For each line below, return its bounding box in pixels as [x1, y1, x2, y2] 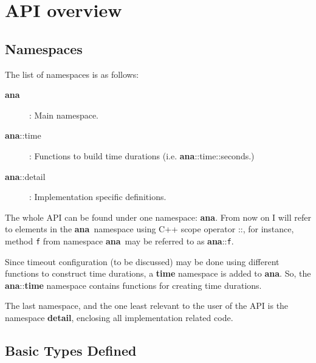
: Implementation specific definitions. [29, 190, 167, 203]
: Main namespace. [29, 108, 99, 121]
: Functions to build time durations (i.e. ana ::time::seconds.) [29, 149, 255, 162]
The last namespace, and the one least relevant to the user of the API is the [5, 299, 289, 312]
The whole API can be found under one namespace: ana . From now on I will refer [5, 210, 311, 223]
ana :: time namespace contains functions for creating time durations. [5, 278, 262, 291]
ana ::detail [5, 170, 46, 182]
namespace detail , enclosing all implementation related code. [5, 311, 233, 323]
